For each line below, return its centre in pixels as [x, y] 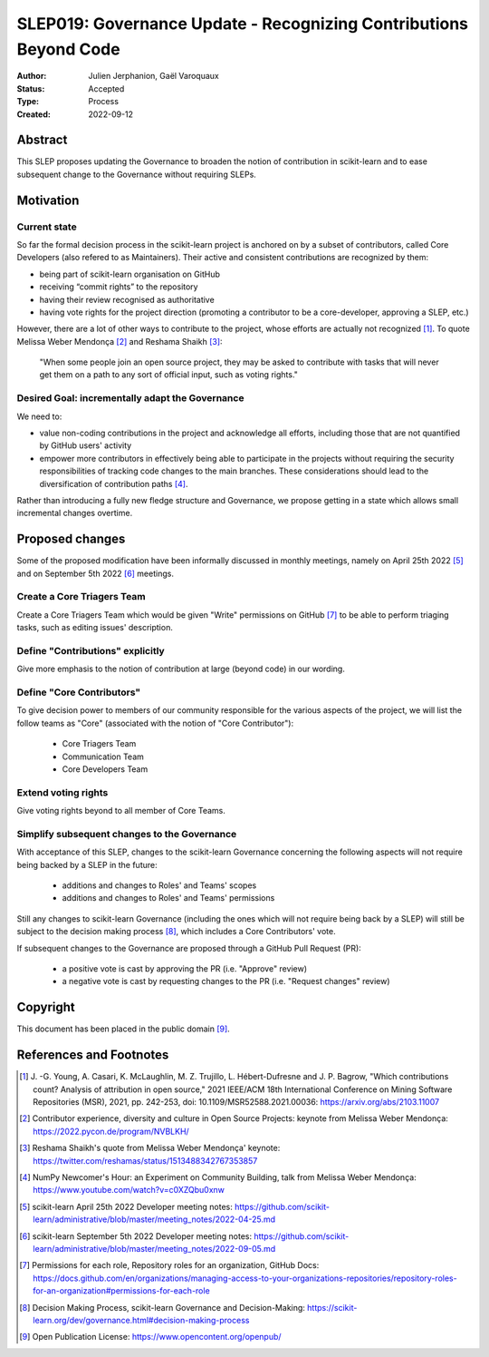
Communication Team [103, 757]
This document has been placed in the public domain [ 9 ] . [123, 1029]
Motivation [48, 200]
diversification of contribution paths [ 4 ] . [114, 483]
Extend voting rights [62, 792]
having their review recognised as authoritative [127, 299]
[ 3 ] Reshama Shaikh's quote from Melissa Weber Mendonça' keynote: [150, 1148]
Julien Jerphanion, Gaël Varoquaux [153, 76]
